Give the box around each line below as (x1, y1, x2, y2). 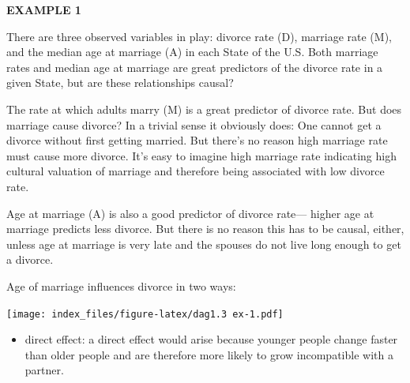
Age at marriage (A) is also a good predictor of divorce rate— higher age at (6, 205, 374, 221)
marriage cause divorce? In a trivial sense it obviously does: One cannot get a (6, 116, 382, 133)
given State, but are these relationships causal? (6, 74, 234, 91)
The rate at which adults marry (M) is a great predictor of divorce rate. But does (6, 100, 402, 117)
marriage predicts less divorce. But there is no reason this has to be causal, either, (6, 220, 404, 237)
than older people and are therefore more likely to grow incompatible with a (24, 346, 393, 362)
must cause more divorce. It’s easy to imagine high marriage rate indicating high (6, 147, 397, 163)
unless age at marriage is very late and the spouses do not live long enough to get (6, 235, 401, 252)
